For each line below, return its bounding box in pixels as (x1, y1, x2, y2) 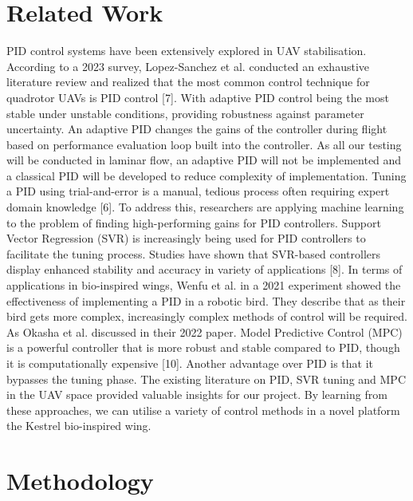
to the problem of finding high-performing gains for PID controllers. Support (6, 214, 381, 231)
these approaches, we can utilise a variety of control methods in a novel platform (6, 401, 400, 418)
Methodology (6, 464, 154, 497)
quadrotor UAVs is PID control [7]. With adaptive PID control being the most (6, 89, 389, 105)
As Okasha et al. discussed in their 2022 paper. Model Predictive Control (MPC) (6, 323, 403, 340)
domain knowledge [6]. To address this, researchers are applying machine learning (6, 199, 404, 215)
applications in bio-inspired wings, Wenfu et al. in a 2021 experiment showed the (6, 277, 401, 294)
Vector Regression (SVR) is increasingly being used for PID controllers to (6, 230, 366, 247)
